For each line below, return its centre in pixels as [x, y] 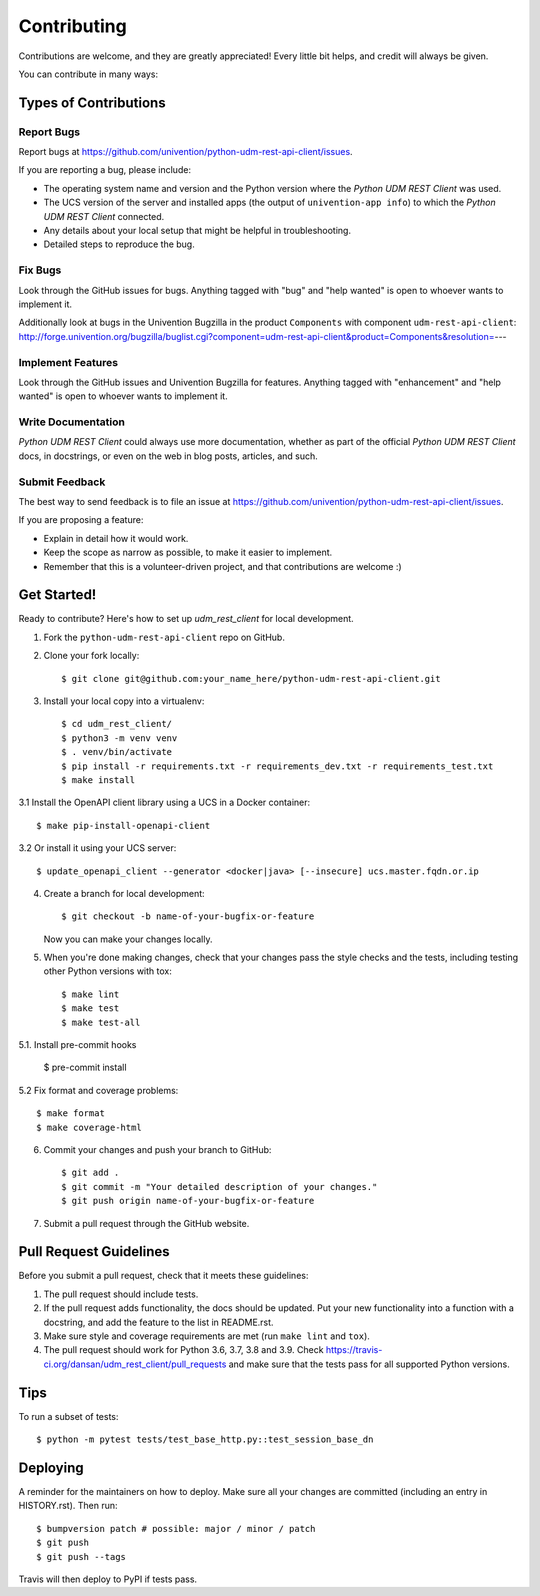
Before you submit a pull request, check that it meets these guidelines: [163, 1276]
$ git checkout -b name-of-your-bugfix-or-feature [188, 916]
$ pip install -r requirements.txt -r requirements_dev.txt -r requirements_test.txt [277, 766]
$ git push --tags [81, 1556]
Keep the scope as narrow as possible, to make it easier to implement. [188, 552]
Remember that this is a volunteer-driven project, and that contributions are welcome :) [222, 566]
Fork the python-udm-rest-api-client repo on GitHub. [164, 637]
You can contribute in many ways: [88, 74]
